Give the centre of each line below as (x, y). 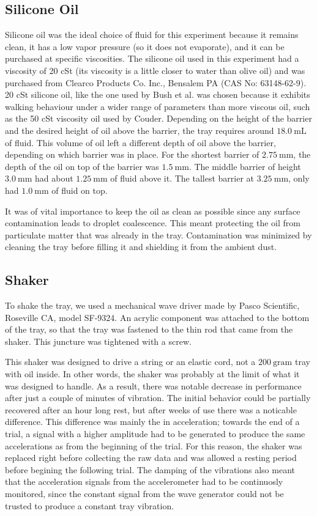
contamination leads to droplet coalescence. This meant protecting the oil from (153, 223)
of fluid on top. (80, 190)
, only (299, 178)
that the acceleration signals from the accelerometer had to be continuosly (144, 481)
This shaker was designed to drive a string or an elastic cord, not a (130, 362)
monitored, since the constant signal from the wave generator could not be (144, 493)
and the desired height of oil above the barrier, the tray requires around (140, 130)
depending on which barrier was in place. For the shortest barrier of (132, 154)
